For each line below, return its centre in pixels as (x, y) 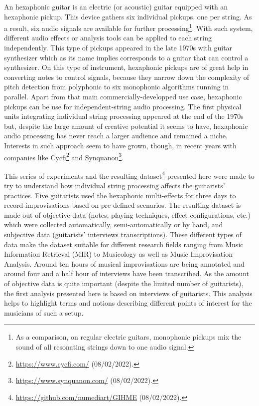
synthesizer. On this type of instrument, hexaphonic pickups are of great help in (126, 67)
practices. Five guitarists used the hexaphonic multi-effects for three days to (120, 195)
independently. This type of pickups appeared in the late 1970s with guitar (118, 48)
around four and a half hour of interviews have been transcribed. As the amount (127, 273)
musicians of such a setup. (44, 312)
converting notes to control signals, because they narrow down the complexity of (127, 77)
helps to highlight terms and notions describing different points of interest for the (128, 303)
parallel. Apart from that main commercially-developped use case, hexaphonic (123, 96)
